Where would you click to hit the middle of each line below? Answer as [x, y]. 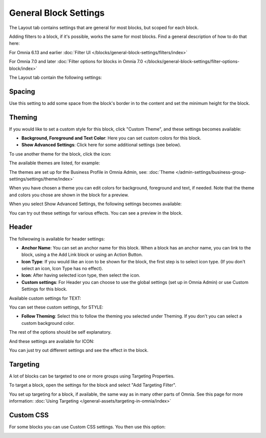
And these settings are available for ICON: [52, 341]
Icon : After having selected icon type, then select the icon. [81, 275]
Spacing [22, 91]
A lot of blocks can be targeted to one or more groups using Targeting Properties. [92, 376]
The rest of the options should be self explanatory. [60, 332]
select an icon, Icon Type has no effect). [62, 269]
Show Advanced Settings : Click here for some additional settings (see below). [101, 145]
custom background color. [48, 323]
